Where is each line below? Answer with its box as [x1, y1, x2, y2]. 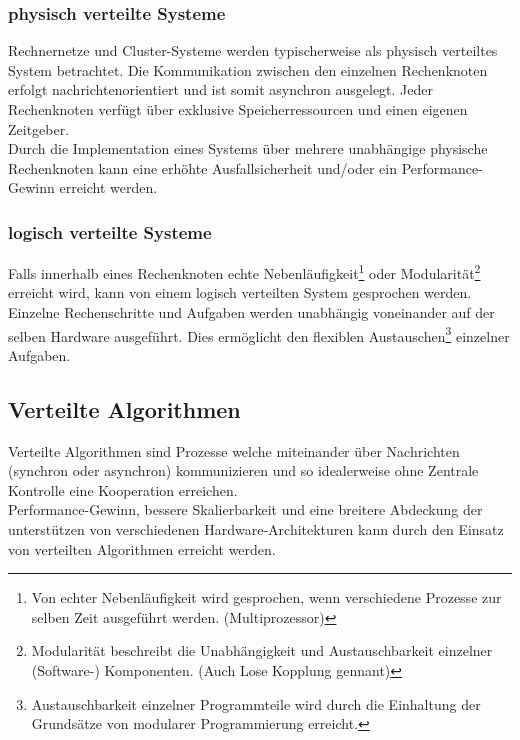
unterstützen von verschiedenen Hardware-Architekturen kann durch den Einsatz [8, 519, 504, 540]
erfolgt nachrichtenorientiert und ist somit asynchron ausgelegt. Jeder [8, 79, 434, 100]
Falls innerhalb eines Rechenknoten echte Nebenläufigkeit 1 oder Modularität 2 [8, 260, 481, 283]
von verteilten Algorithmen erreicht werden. [8, 538, 276, 559]
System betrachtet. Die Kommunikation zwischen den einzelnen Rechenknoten [8, 59, 488, 80]
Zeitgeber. [8, 118, 70, 139]
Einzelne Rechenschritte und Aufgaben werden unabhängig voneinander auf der [8, 302, 495, 323]
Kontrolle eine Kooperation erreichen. [8, 479, 238, 500]
